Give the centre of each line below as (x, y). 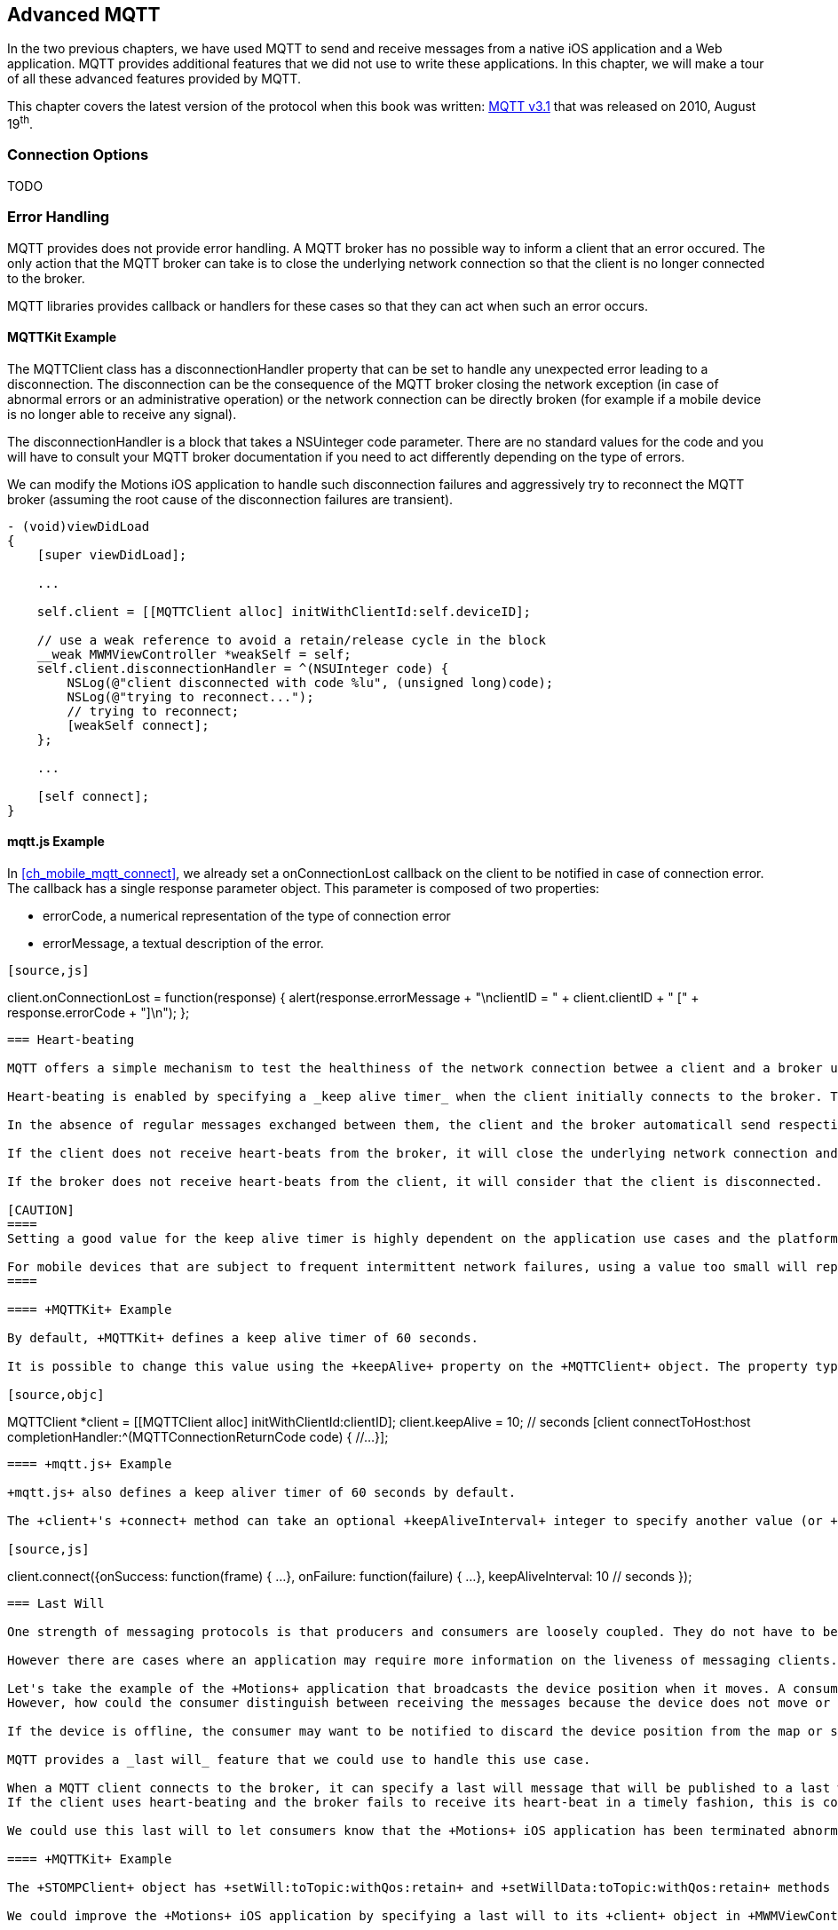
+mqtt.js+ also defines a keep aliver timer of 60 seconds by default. (262, 1493)
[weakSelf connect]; (138, 725)
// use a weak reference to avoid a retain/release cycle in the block (291, 640)
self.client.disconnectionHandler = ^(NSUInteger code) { (243, 668)
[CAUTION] (41, 1210)
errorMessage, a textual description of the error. (183, 944)
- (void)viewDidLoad (79, 526)
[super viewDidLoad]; (112, 554)
